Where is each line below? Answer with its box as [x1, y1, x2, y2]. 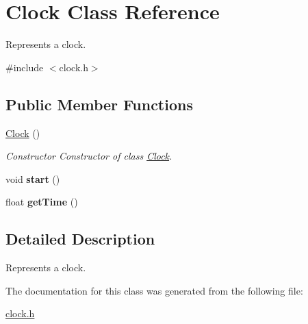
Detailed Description [5, 228, 155, 249]
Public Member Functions [5, 93, 193, 114]
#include [5, 60, 44, 74]
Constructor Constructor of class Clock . [5, 149, 172, 163]
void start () [5, 171, 60, 186]
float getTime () [5, 195, 78, 209]
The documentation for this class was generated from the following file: [5, 283, 303, 297]
